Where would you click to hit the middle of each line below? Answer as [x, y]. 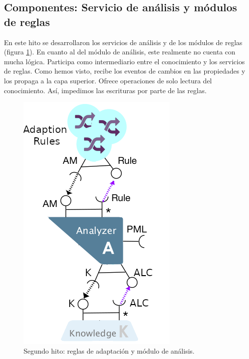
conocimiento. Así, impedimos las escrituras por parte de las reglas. [105, 90]
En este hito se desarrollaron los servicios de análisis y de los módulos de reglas [123, 42]
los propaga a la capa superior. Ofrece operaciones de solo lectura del [108, 80]
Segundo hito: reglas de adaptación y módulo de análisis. [109, 350]
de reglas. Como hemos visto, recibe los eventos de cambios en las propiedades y [125, 71]
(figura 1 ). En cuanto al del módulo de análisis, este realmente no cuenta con [120, 52]
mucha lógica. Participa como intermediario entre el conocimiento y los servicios [124, 61]
